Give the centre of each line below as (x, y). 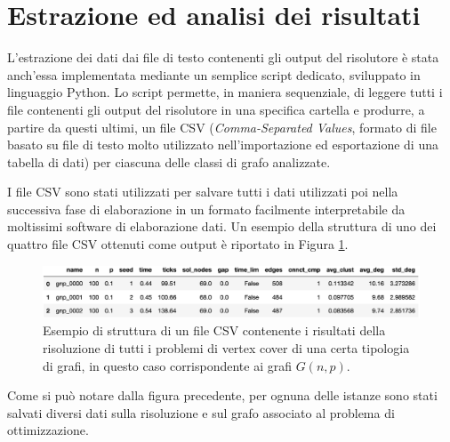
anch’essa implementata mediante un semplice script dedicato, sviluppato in (214, 74)
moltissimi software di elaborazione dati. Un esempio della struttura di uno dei (222, 226)
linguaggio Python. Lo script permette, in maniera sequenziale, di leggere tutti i (225, 92)
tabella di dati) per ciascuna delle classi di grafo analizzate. (169, 161)
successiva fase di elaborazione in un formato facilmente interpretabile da (206, 209)
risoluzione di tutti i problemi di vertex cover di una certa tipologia (226, 348)
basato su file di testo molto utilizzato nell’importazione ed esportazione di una (223, 145)
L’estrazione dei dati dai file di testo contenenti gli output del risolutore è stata (223, 57)
